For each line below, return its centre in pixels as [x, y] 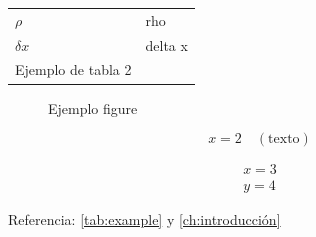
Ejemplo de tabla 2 [73, 69]
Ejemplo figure [93, 107]
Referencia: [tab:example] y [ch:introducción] [144, 219]
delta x [166, 44]
